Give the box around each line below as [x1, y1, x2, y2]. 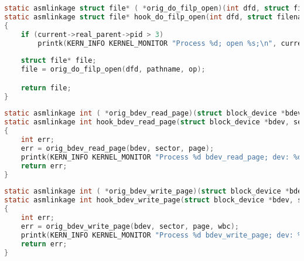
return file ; [21, 83, 71, 92]
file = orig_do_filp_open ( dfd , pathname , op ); [21, 65, 206, 74]
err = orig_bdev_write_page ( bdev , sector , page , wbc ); [21, 222, 240, 231]
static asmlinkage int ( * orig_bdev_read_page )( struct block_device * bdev [4, 109, 302, 118]
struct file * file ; [21, 56, 97, 65]
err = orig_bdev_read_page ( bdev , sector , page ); [21, 144, 214, 152]
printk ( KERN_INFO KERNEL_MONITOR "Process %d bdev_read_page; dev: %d [21, 152, 302, 161]
